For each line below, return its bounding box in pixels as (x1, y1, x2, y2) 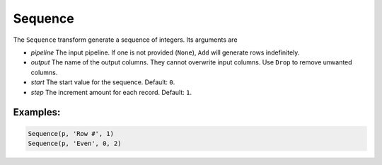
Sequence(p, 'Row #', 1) (28, 130, 115, 137)
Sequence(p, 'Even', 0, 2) (28, 139, 122, 147)
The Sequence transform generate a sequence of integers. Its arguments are (13, 35, 238, 44)
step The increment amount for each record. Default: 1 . (30, 88, 192, 96)
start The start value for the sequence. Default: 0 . (30, 78, 175, 86)
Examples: (13, 106, 61, 118)
